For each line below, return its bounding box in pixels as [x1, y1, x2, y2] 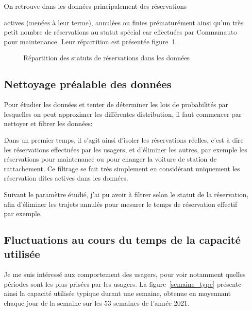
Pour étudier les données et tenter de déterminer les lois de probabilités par [4, 99, 229, 110]
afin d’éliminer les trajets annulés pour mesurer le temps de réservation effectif [4, 199, 237, 209]
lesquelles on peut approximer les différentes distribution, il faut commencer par [4, 109, 242, 119]
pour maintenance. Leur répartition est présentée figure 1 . [4, 36, 177, 46]
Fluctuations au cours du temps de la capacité [4, 232, 241, 247]
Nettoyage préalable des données [4, 76, 172, 91]
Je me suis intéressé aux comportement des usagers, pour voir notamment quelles [4, 269, 246, 279]
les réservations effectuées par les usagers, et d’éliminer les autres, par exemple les [4, 144, 247, 154]
